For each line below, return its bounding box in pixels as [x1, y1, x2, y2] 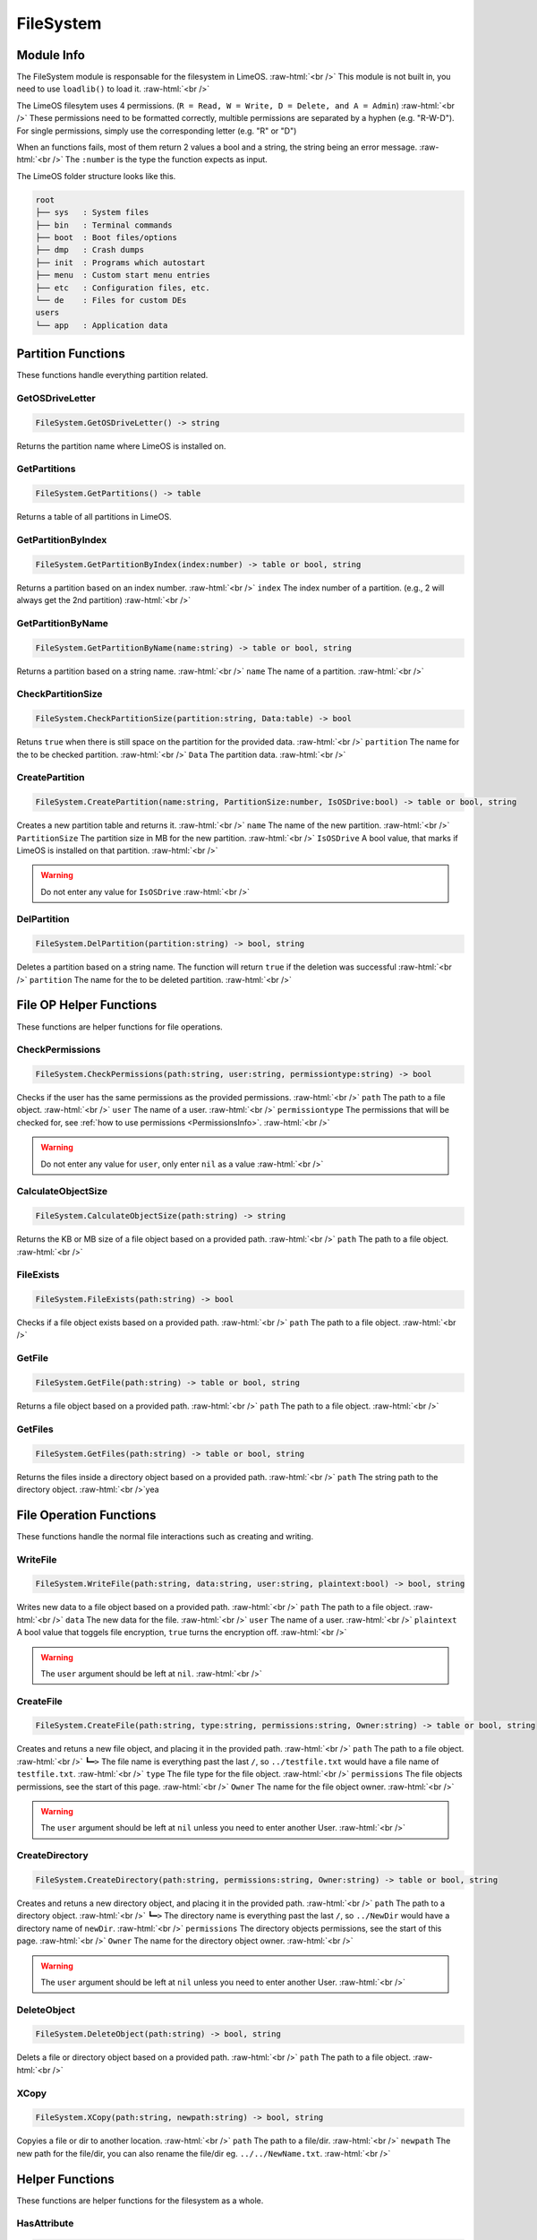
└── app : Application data [35, 320, 168, 331]
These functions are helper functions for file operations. [16, 1021, 223, 1032]
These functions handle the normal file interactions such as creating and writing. [16, 1530, 313, 1541]
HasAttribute [16, 2218, 74, 2230]
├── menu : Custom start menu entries [35, 270, 210, 280]
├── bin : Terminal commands [35, 220, 174, 230]
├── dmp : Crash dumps [35, 245, 145, 255]
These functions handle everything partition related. [16, 370, 209, 381]
